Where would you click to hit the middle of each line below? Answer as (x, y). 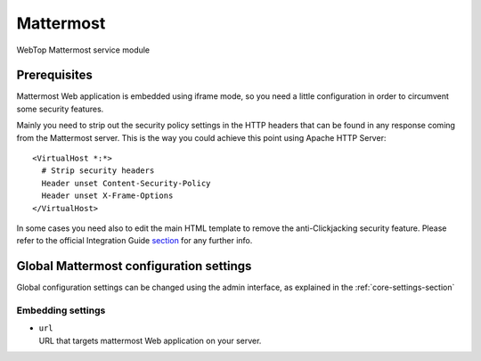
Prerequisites (54, 75)
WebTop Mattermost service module (83, 50)
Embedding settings (61, 310)
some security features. (60, 109)
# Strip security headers (98, 171)
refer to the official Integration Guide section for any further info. (135, 241)
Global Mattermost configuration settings (134, 266)
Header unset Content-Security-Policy (126, 183)
